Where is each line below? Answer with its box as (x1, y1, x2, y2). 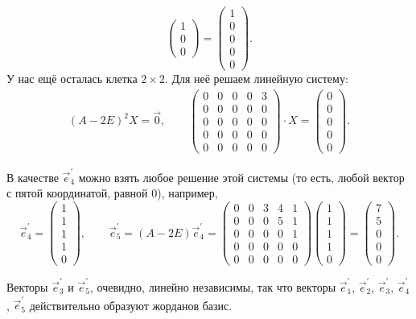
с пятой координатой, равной (6, 184, 148, 201)
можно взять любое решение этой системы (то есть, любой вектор (78, 168, 405, 185)
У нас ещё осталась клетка (6, 70, 138, 87)
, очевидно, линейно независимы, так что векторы (89, 278, 336, 295)
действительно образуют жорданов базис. (29, 296, 233, 313)
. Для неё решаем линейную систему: (164, 70, 348, 87)
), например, (157, 184, 218, 201)
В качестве (6, 168, 59, 185)
